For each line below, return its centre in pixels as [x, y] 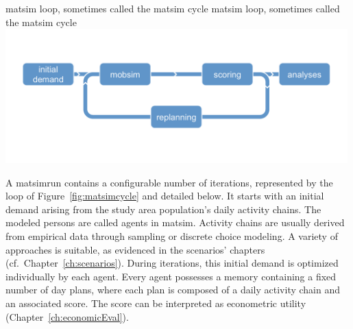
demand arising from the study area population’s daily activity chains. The [163, 209]
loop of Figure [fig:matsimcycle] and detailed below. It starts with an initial [165, 196]
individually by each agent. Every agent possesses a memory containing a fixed [171, 276]
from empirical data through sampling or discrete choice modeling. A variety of [172, 236]
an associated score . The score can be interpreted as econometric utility [156, 303]
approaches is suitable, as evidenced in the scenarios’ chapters [135, 249]
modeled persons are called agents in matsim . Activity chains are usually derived [175, 222]
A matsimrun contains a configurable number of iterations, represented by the [169, 182]
